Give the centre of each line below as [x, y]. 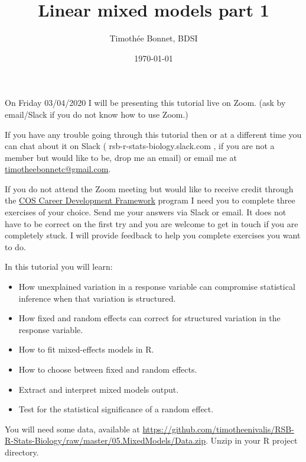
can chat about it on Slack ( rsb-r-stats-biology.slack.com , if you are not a [140, 146]
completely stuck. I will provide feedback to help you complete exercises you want [153, 235]
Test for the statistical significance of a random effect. [116, 409]
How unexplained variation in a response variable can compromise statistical [157, 287]
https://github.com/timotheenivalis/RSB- [218, 429]
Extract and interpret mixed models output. [99, 389]
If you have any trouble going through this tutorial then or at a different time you [153, 134]
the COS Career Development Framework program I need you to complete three [150, 200]
